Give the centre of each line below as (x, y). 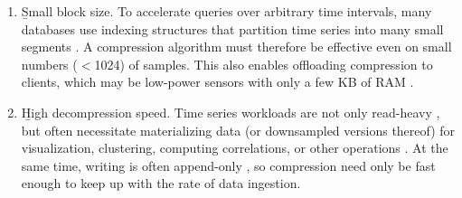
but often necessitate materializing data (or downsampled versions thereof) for (238, 130)
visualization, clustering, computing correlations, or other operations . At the (235, 148)
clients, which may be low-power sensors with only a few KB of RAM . (217, 82)
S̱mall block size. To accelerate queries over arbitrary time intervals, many (226, 11)
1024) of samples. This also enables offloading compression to (264, 64)
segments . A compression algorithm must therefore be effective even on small (236, 47)
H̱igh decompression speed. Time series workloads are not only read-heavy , (231, 112)
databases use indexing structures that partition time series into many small (232, 28)
